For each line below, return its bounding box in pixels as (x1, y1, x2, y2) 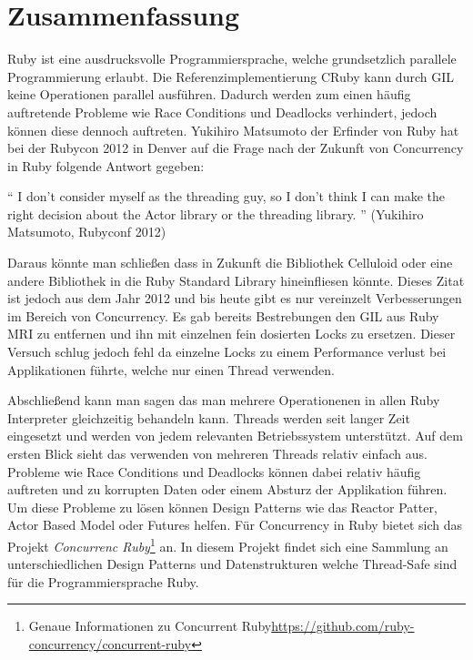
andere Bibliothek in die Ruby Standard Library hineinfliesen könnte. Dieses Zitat (7, 270, 465, 289)
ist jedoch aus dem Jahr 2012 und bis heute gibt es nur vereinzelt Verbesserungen (7, 289, 462, 308)
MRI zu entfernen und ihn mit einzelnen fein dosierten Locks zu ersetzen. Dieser (7, 324, 456, 343)
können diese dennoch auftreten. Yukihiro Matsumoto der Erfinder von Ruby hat (7, 120, 459, 139)
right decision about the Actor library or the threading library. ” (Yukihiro (7, 204, 424, 223)
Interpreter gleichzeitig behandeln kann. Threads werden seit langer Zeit (7, 408, 410, 427)
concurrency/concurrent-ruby (28, 635, 192, 653)
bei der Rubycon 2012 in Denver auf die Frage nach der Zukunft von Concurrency (7, 138, 464, 157)
